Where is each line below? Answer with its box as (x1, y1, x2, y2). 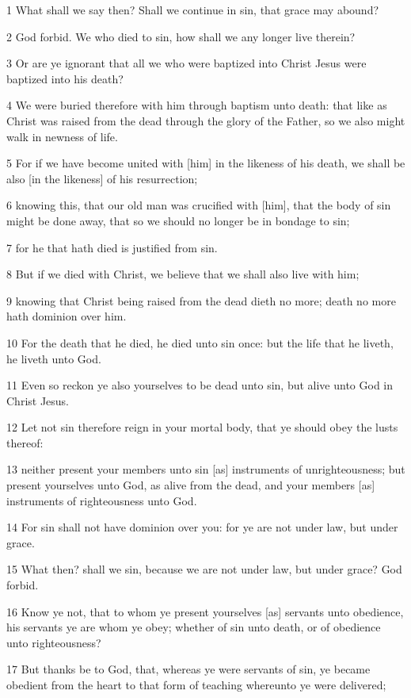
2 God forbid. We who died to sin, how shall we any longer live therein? (6, 28, 356, 44)
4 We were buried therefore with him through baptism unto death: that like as (6, 97, 387, 113)
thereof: (6, 434, 44, 451)
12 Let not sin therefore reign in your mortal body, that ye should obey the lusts (6, 419, 398, 435)
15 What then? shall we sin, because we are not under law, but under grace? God (6, 561, 402, 577)
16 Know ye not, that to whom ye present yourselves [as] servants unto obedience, (6, 603, 404, 619)
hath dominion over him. (6, 308, 127, 324)
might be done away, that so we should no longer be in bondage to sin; (6, 212, 350, 228)
